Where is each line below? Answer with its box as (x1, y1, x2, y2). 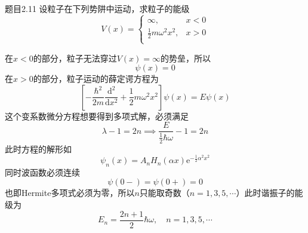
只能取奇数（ (139, 186, 190, 199)
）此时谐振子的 (236, 186, 295, 199)
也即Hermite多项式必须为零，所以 (5, 186, 135, 199)
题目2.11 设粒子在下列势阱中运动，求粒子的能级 (5, 2, 190, 14)
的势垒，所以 (160, 51, 211, 64)
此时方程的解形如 (5, 142, 72, 155)
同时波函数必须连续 (5, 165, 80, 178)
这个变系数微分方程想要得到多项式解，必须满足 (5, 109, 189, 122)
